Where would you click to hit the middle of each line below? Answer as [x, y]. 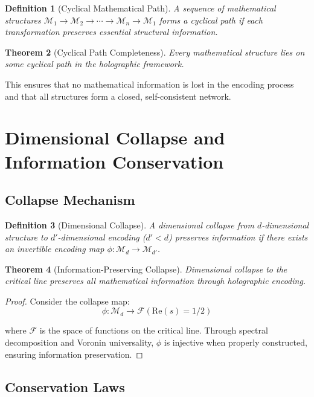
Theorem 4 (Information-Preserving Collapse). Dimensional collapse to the [146, 269]
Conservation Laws [65, 386]
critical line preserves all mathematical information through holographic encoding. [155, 281]
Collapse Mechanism [70, 200]
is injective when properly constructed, [235, 342]
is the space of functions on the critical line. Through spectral [154, 330]
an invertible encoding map [55, 249]
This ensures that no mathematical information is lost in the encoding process [149, 84]
